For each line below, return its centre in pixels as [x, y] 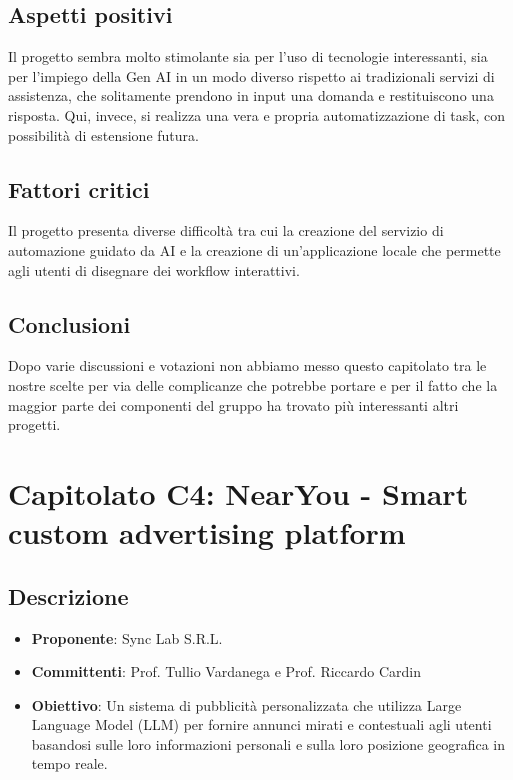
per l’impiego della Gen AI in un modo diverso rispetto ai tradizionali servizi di [251, 75]
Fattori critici [79, 188]
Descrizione [68, 595]
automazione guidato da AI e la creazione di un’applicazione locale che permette [254, 249]
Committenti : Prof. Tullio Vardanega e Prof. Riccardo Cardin [226, 671]
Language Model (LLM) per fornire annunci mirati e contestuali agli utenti [261, 724]
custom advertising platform [207, 532]
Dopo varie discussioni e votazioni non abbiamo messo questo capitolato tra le [247, 365]
